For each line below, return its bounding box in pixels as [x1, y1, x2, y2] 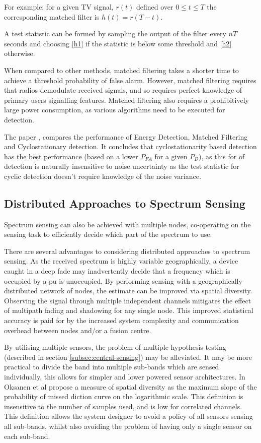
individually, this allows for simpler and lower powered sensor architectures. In [4, 371, 245, 382]
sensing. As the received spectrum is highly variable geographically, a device [4, 256, 238, 266]
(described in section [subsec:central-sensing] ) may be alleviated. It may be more [4, 351, 252, 362]
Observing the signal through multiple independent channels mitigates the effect [4, 295, 251, 305]
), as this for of [199, 151, 245, 161]
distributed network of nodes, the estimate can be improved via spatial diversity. [4, 285, 252, 296]
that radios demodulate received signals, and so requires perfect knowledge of [4, 85, 242, 95]
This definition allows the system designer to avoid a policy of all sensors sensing [4, 411, 253, 421]
